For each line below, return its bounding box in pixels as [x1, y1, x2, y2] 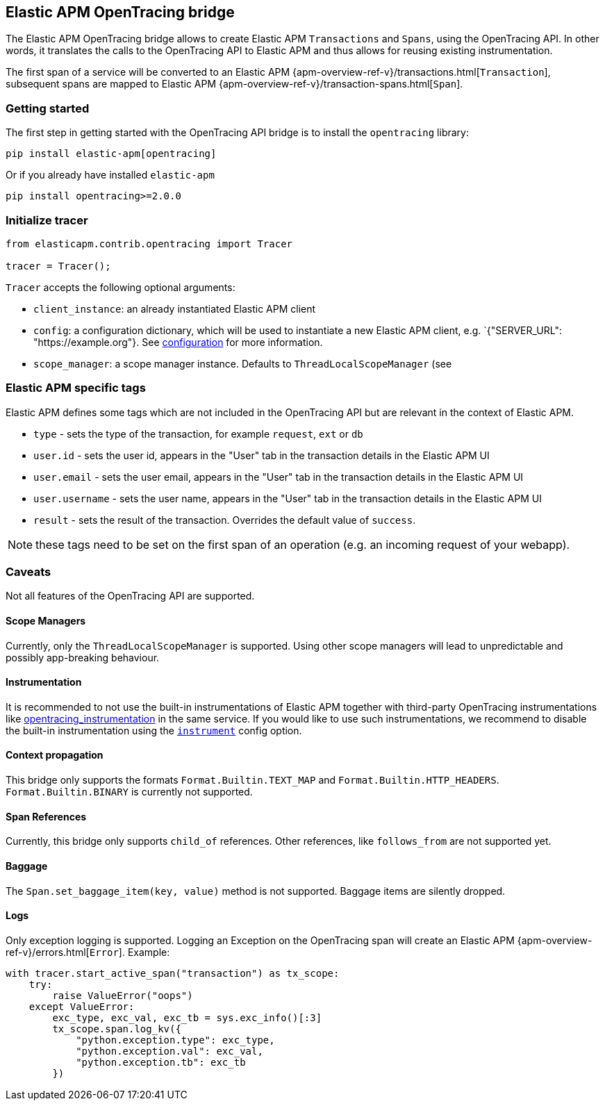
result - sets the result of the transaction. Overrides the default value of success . [33, 513, 416, 526]
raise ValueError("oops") [52, 989, 193, 1001]
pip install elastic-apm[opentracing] [6, 148, 217, 160]
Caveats [6, 565, 51, 579]
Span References [6, 810, 87, 823]
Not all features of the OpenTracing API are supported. [6, 590, 255, 602]
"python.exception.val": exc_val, [76, 1045, 263, 1057]
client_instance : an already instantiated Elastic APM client [33, 302, 316, 315]
